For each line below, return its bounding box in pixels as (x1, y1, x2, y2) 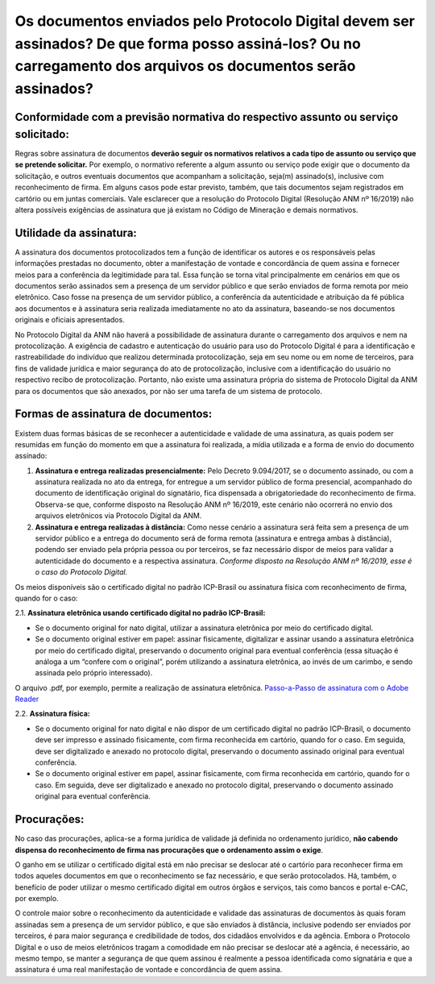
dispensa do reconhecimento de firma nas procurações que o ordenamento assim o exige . (14, 845, 324, 854)
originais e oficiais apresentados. (14, 315, 125, 325)
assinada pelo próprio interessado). (35, 668, 153, 678)
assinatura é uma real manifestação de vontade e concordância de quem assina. (14, 965, 283, 974)
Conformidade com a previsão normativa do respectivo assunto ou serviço (14, 110, 399, 124)
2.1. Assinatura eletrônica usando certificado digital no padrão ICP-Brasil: (14, 608, 266, 618)
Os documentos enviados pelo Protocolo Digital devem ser (14, 12, 415, 30)
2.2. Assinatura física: (14, 709, 90, 719)
